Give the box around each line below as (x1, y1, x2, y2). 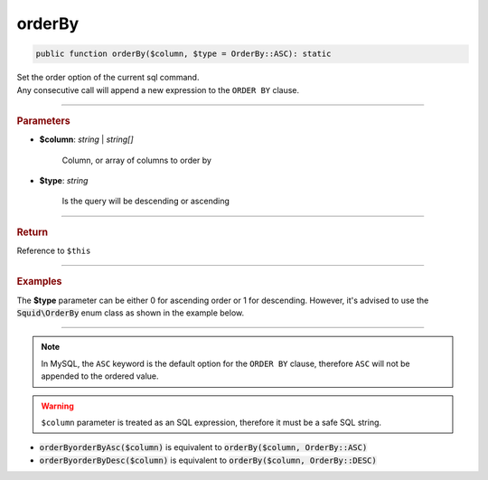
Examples (16, 276, 62, 288)
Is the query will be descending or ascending (61, 195, 230, 207)
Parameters (16, 114, 71, 127)
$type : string (39, 174, 89, 185)
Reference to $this (16, 245, 91, 256)
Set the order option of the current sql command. (16, 72, 200, 83)
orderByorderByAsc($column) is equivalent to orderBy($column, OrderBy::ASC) (39, 442, 368, 453)
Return (16, 226, 49, 239)
